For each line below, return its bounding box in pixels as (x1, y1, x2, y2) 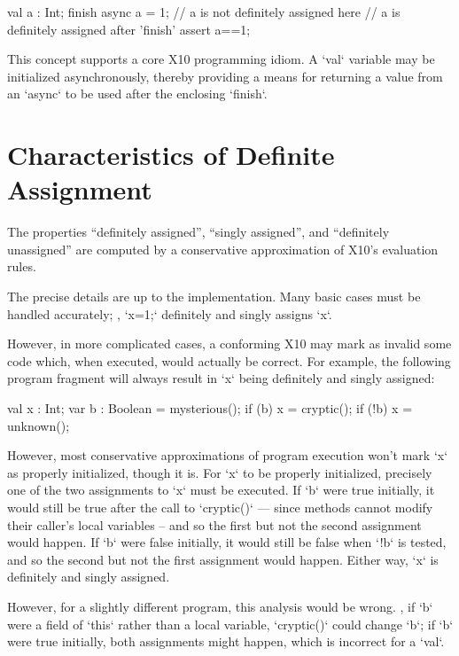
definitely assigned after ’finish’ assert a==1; (7, 20, 251, 38)
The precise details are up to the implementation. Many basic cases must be (7, 287, 421, 306)
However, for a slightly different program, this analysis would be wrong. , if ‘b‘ (7, 597, 433, 615)
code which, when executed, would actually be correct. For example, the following (7, 351, 451, 370)
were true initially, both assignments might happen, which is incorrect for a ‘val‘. (7, 632, 445, 651)
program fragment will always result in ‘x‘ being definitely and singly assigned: (7, 369, 435, 387)
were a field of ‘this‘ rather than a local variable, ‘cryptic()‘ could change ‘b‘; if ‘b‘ (7, 614, 454, 633)
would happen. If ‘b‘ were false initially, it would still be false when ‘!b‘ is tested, (7, 533, 447, 551)
